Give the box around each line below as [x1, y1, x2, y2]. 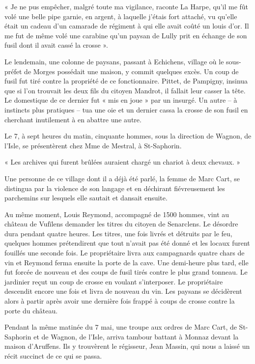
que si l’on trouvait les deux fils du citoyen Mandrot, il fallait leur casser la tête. [4, 85, 246, 95]
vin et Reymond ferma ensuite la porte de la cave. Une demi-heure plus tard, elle [4, 257, 249, 267]
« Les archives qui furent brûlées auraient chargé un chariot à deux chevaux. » [4, 157, 241, 167]
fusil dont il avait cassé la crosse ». [4, 40, 108, 50]
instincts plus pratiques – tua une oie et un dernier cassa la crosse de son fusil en [4, 104, 248, 114]
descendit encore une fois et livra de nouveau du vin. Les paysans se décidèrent [4, 286, 242, 296]
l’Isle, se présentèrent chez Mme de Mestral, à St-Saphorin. [4, 140, 182, 150]
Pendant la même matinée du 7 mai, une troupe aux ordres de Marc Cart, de [4, 322, 237, 332]
